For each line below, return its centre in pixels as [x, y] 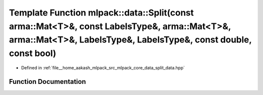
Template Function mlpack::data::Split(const [102, 13]
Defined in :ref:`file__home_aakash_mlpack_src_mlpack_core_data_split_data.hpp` [103, 67]
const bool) [33, 54]
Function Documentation [47, 82]
